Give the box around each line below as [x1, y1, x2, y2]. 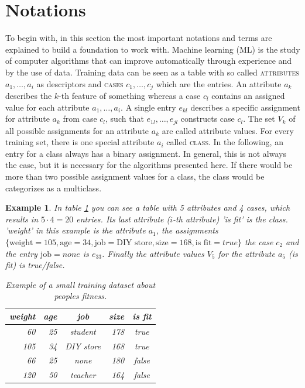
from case [63, 112, 97, 125]
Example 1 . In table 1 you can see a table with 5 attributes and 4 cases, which [5, 201, 290, 214]
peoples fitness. [54, 290, 107, 302]
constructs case [180, 112, 235, 125]
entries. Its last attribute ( [76, 212, 170, 225]
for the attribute [218, 247, 275, 259]
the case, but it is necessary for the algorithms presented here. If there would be [5, 159, 293, 171]
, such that [105, 112, 144, 125]
